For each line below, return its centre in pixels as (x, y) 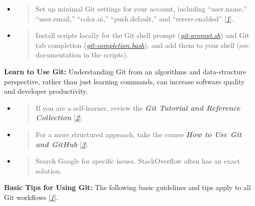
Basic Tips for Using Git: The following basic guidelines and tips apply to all (127, 187)
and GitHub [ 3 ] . (62, 144)
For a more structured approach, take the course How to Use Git (139, 134)
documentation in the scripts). (82, 55)
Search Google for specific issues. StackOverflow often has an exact (138, 161)
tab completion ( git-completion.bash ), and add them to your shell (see (142, 45)
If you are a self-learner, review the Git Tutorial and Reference (138, 107)
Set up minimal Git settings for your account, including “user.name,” (141, 8)
